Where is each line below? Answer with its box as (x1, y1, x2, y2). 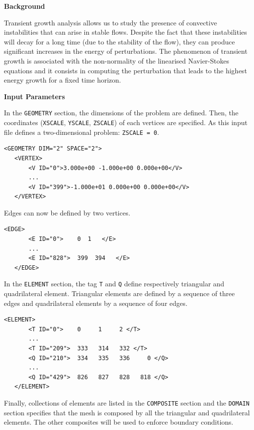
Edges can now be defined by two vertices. (4, 207, 130, 217)
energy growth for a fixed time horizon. (4, 75, 121, 85)
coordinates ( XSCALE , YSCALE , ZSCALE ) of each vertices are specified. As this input (4, 117, 248, 127)
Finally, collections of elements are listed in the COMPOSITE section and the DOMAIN (4, 398, 250, 408)
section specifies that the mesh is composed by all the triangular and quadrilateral (4, 407, 250, 417)
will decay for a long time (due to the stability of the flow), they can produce (4, 36, 235, 46)
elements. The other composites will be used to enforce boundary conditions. (4, 417, 233, 427)
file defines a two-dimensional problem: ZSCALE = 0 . (4, 127, 159, 137)
